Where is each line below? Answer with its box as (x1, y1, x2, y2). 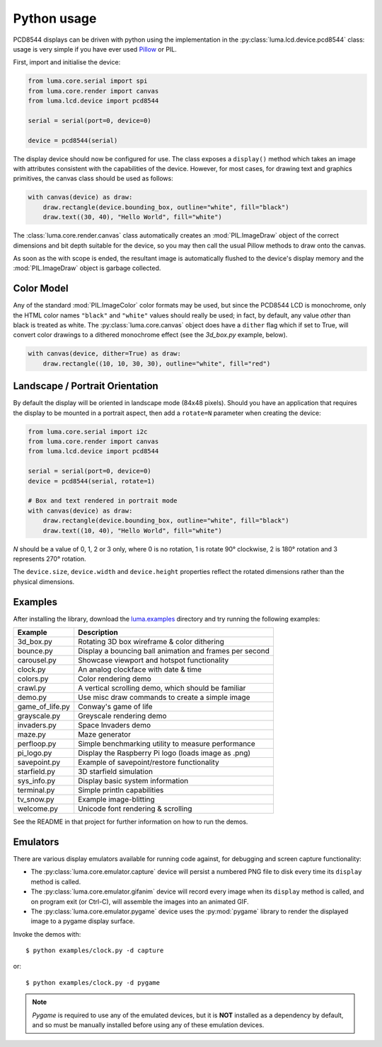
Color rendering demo (78, 674, 151, 684)
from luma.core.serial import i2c (28, 428, 148, 435)
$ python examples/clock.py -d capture (25, 947, 164, 954)
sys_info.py (17, 776, 56, 786)
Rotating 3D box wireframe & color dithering (78, 637, 224, 647)
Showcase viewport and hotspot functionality (78, 655, 229, 665)
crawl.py (17, 683, 46, 693)
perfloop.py (17, 739, 57, 749)
